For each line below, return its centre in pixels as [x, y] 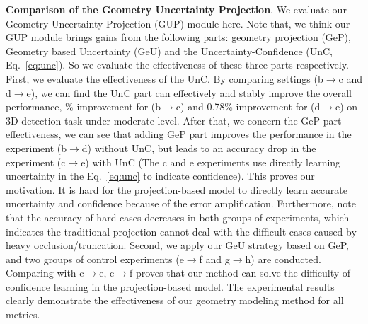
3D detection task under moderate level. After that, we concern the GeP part [174, 120]
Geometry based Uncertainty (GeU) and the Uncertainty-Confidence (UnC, [169, 51]
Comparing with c [45, 273]
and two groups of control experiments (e [95, 259]
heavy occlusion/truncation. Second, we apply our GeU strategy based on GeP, [177, 245]
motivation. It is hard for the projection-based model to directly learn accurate [177, 189]
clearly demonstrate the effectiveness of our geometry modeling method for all [175, 300]
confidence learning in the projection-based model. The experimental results [170, 286]
